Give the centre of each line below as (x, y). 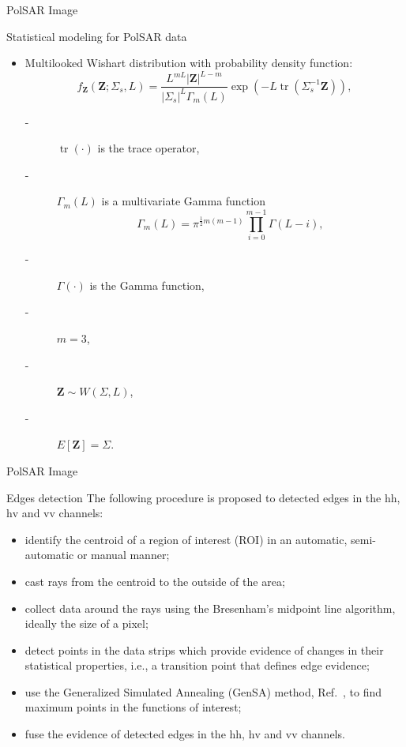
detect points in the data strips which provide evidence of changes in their (204, 649)
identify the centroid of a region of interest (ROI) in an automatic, (186, 539)
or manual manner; (123, 555)
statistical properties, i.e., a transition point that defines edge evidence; (197, 665)
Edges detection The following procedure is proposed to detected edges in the (194, 497)
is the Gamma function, (147, 285)
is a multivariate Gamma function (183, 201)
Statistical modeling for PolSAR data (97, 36)
